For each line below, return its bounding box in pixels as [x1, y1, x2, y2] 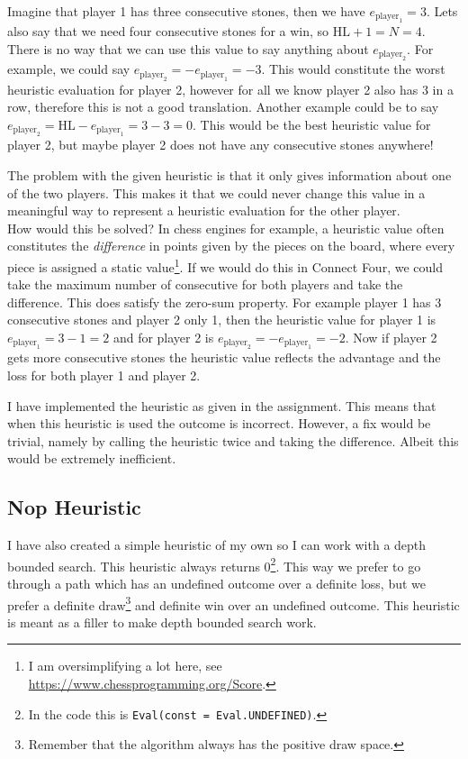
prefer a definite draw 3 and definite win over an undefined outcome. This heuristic [7, 592, 460, 614]
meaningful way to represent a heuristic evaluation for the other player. [7, 201, 400, 220]
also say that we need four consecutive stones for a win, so [7, 22, 329, 41]
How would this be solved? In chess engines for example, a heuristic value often [7, 218, 445, 237]
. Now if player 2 [345, 328, 437, 346]
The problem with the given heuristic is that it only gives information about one [7, 166, 452, 184]
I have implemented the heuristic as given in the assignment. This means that [7, 396, 436, 415]
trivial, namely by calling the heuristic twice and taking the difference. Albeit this [7, 431, 459, 450]
